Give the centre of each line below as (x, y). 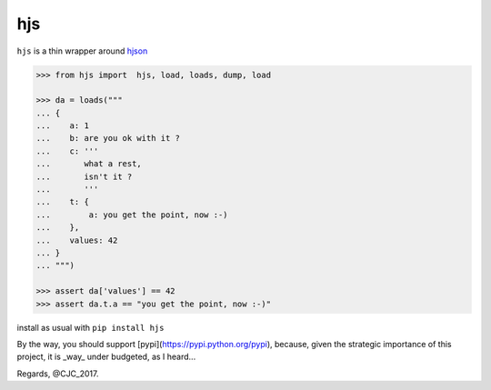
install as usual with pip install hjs (90, 327)
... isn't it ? (84, 176)
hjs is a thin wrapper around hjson (82, 51)
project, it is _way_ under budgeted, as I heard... (106, 357)
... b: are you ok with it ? (108, 138)
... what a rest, (89, 164)
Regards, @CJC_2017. (58, 374)
